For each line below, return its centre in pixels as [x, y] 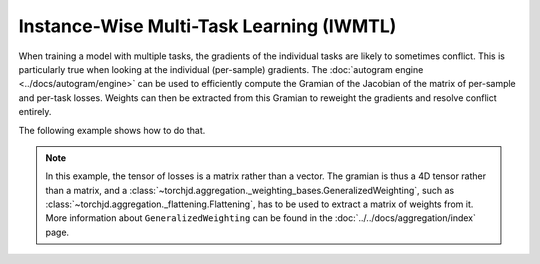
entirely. [35, 112]
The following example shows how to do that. [112, 130]
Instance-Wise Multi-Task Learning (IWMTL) [207, 26]
